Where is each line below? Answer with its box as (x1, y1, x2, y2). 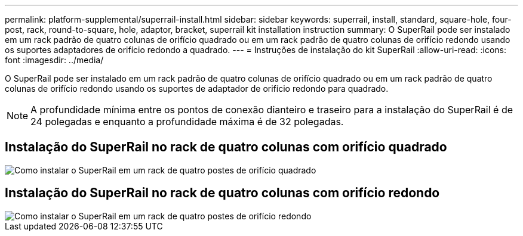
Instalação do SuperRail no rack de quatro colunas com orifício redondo (5, 185, 440, 201)
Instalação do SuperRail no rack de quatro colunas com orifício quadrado (5, 139, 447, 155)
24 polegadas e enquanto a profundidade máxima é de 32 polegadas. (30, 116, 344, 128)
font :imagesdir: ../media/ (5, 55, 104, 65)
